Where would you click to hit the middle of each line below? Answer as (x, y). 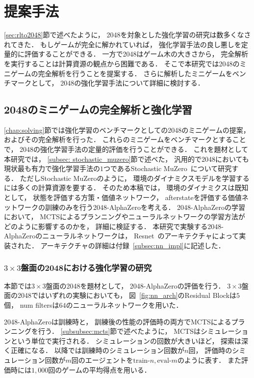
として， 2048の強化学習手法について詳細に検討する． (118, 83)
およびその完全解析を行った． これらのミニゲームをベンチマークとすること (125, 139)
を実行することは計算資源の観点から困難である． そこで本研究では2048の (122, 63)
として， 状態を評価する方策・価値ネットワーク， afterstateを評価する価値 (123, 197)
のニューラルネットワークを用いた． (124, 305)
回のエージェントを (102, 360)
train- (141, 361)
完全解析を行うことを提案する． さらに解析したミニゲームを (135, 73)
